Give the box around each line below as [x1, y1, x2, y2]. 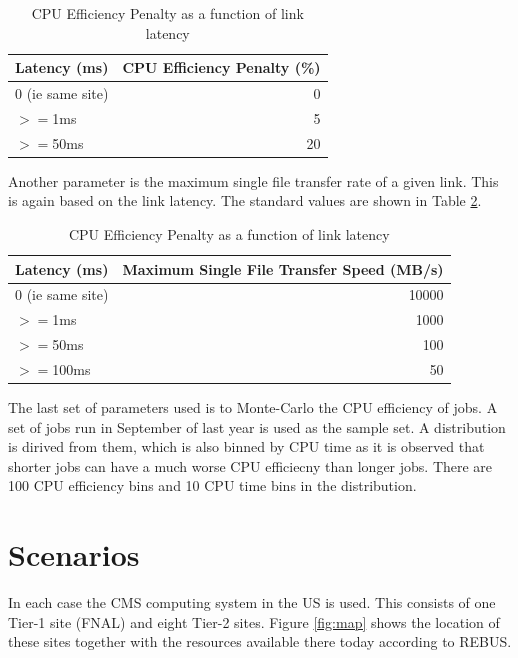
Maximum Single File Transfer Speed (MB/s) [122, 258, 444, 279]
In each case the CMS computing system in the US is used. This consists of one [8, 592, 496, 613]
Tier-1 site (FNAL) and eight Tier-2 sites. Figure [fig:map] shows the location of [8, 611, 500, 632]
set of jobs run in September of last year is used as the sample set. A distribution [8, 416, 506, 437]
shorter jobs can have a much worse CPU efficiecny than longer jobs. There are [8, 455, 493, 476]
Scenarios [8, 534, 140, 575]
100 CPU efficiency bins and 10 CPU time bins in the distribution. [8, 475, 417, 496]
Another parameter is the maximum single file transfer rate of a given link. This [8, 170, 499, 191]
